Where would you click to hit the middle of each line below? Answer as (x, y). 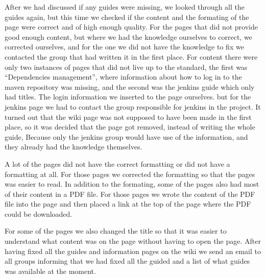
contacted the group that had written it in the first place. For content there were (131, 56)
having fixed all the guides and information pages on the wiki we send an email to (133, 251)
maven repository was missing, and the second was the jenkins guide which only (130, 86)
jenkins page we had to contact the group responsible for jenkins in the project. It (133, 106)
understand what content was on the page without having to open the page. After (133, 241)
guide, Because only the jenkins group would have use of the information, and (126, 136)
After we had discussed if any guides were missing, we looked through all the (125, 7)
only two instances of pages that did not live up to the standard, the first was (126, 67)
